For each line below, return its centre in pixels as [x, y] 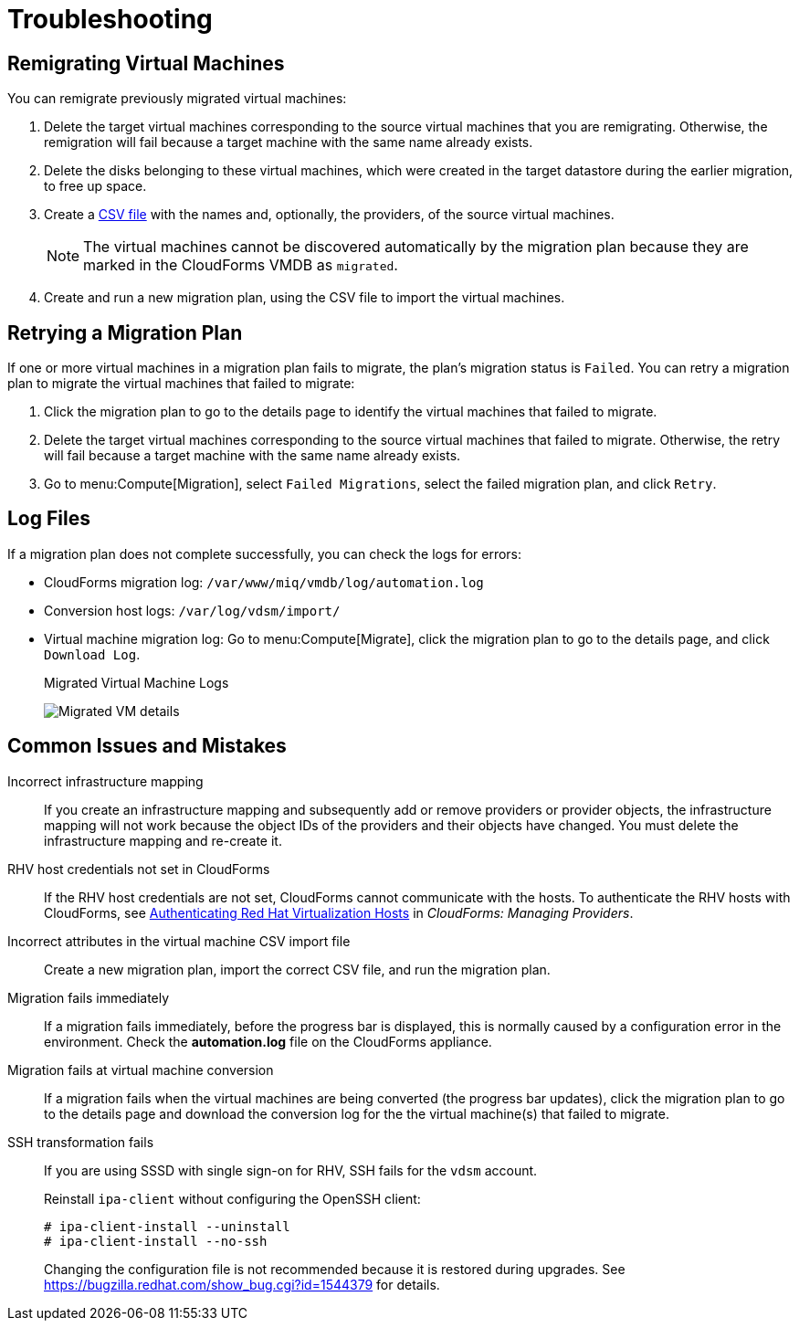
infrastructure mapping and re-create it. [163, 840]
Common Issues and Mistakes [147, 746]
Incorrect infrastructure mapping [105, 781]
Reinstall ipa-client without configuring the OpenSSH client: [232, 1198]
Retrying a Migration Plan [125, 332]
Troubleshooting [110, 19]
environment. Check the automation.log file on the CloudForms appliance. [268, 1041]
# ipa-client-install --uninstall [167, 1226]
